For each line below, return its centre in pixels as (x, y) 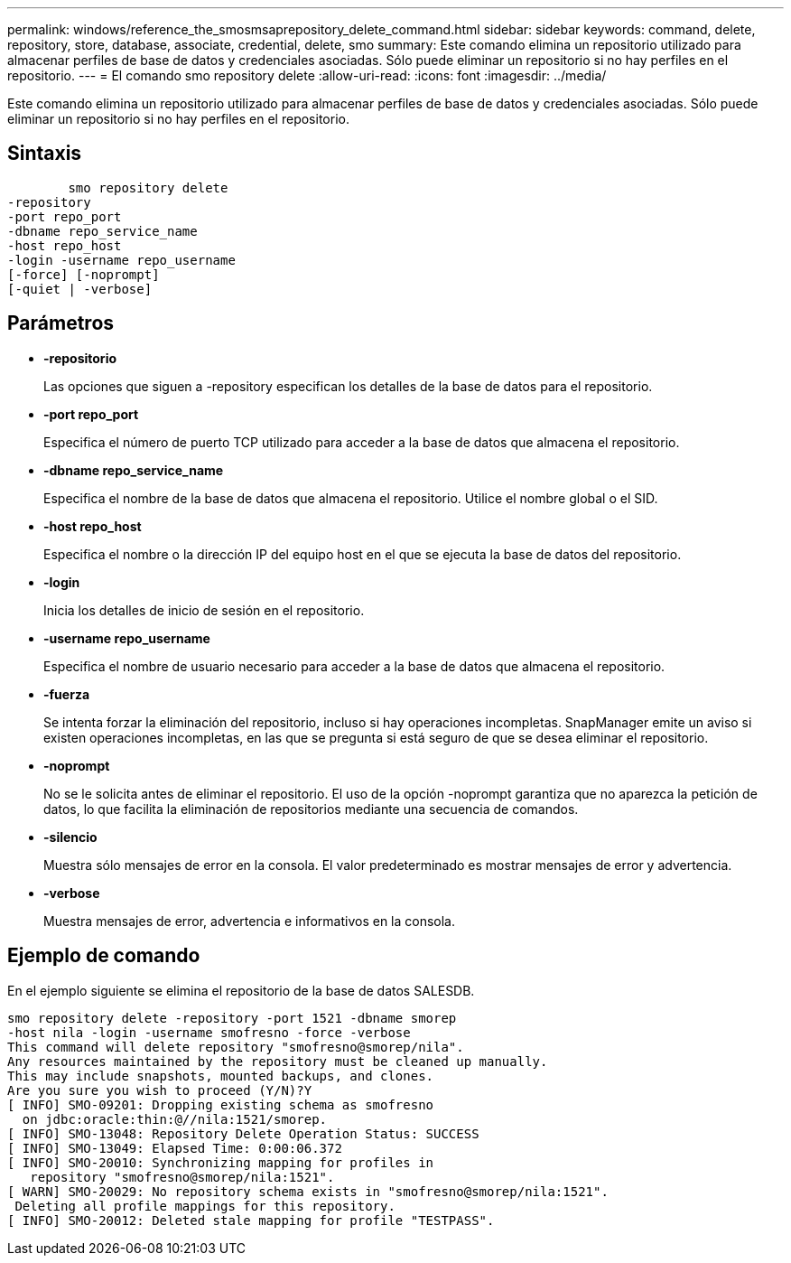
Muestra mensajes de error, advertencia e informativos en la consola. (250, 921)
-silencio (70, 837)
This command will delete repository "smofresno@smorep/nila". (236, 1047)
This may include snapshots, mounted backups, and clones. (221, 1076)
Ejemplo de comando (104, 956)
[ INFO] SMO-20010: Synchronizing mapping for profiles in (221, 1162)
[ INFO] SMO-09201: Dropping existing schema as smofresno (221, 1104)
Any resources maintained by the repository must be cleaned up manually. (278, 1061)
